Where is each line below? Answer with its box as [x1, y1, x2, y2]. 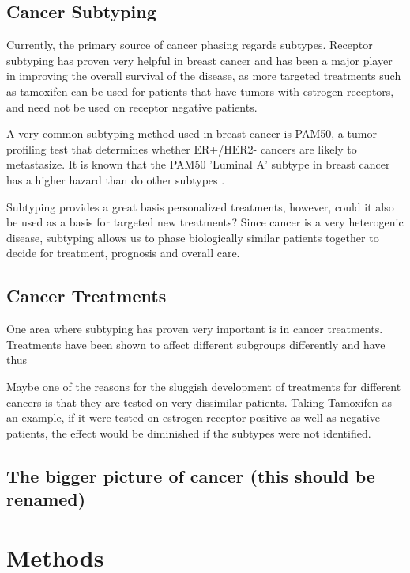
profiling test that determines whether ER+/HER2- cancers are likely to [6, 140, 357, 157]
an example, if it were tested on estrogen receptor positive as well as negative [6, 409, 380, 426]
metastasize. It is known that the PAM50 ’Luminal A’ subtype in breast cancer [6, 156, 390, 173]
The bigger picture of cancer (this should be [6, 463, 375, 488]
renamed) [6, 487, 86, 511]
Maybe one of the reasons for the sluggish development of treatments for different [6, 378, 401, 394]
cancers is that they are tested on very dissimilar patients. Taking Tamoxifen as [6, 393, 392, 410]
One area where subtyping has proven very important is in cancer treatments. [6, 321, 383, 337]
